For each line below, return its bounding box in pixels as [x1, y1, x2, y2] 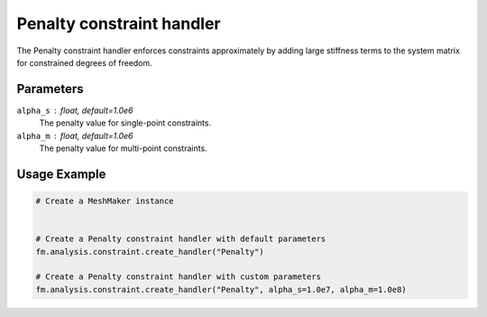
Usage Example [16, 166, 106, 182]
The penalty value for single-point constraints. [39, 117, 212, 128]
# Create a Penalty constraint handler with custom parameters [35, 272, 322, 282]
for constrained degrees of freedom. [16, 57, 152, 68]
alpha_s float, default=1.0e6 [16, 105, 133, 116]
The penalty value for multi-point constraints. [39, 143, 207, 154]
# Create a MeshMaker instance [35, 196, 175, 207]
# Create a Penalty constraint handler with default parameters [35, 234, 326, 244]
